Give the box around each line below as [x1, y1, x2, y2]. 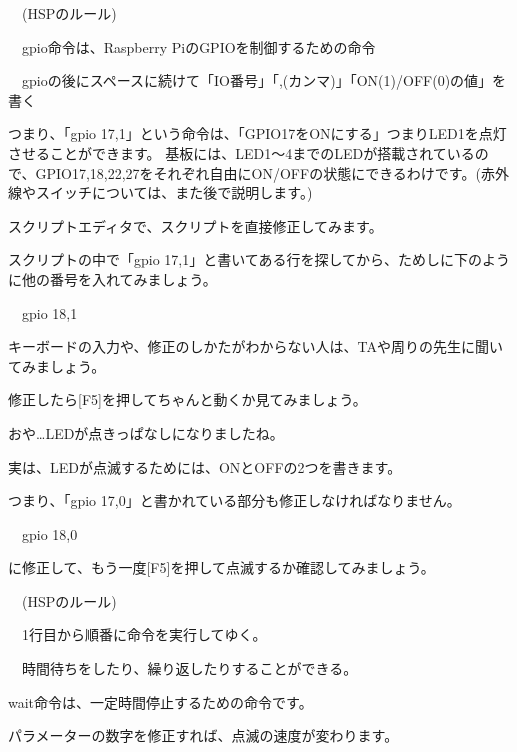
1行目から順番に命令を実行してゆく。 [21, 624, 267, 645]
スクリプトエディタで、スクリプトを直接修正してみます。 [8, 215, 383, 236]
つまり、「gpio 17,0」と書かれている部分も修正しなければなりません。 [8, 490, 461, 511]
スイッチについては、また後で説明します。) [35, 182, 313, 203]
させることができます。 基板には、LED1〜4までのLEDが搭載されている [8, 142, 475, 163]
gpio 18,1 [21, 302, 78, 323]
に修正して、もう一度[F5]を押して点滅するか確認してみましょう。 [8, 557, 435, 578]
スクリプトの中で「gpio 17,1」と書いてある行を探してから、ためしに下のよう [8, 249, 510, 270]
